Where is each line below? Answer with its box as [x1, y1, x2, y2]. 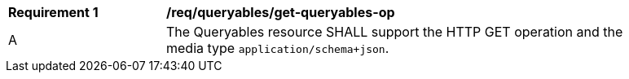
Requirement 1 [8, 4, 99, 20]
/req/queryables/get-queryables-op [166, 4, 395, 20]
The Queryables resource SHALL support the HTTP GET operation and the [166, 24, 623, 40]
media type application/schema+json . [166, 40, 389, 56]
